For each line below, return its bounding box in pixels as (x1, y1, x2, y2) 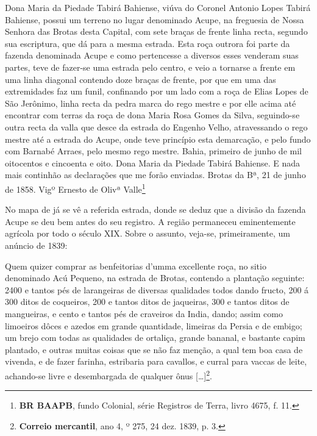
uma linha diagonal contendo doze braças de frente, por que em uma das (5, 73, 276, 85)
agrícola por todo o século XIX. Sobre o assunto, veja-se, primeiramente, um (5, 227, 290, 240)
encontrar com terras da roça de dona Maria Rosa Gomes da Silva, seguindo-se (5, 109, 300, 121)
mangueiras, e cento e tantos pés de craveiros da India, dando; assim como (5, 307, 283, 320)
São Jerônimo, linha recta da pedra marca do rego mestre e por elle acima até (5, 96, 296, 109)
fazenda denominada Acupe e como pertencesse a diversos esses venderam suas (5, 49, 299, 62)
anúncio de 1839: (5, 238, 68, 251)
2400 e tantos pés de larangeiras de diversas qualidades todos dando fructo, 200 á (5, 283, 309, 296)
